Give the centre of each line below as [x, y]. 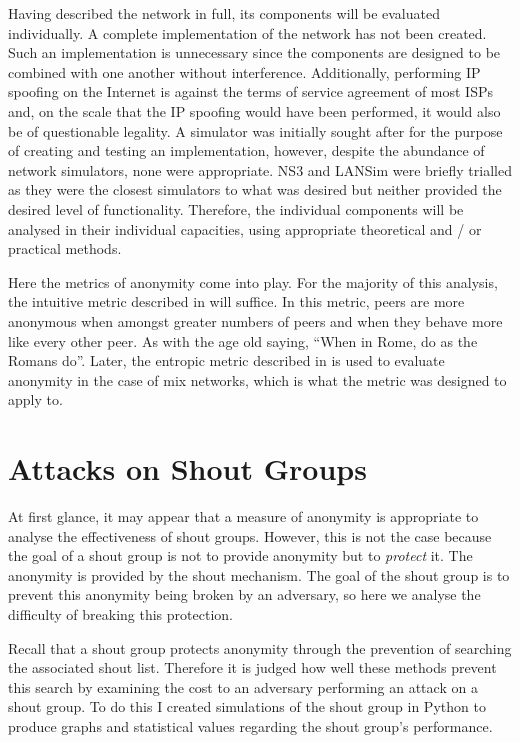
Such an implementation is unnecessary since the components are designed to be [254, 52]
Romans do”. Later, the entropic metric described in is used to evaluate [226, 360]
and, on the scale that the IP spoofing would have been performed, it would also [254, 110]
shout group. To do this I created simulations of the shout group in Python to [247, 706]
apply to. [35, 399]
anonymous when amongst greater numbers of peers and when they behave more [255, 320]
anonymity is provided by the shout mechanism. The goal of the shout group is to [259, 574]
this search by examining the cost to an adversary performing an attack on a [243, 686]
